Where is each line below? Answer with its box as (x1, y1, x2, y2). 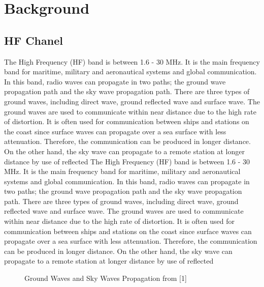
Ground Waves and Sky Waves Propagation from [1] (24, 273, 187, 283)
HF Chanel (4, 32, 63, 48)
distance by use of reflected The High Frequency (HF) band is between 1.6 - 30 (4, 156, 250, 166)
